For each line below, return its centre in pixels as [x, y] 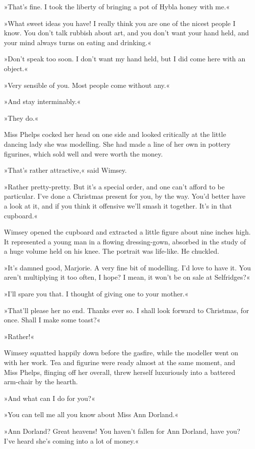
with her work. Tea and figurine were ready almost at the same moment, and [120, 362]
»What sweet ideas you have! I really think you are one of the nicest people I [120, 23]
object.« [16, 68]
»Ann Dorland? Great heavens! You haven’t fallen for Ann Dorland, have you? [122, 431]
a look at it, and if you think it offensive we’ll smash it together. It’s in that [118, 205]
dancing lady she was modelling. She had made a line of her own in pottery [117, 144]
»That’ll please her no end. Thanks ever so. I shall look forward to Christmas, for [127, 310]
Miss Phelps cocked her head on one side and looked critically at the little [115, 134]
